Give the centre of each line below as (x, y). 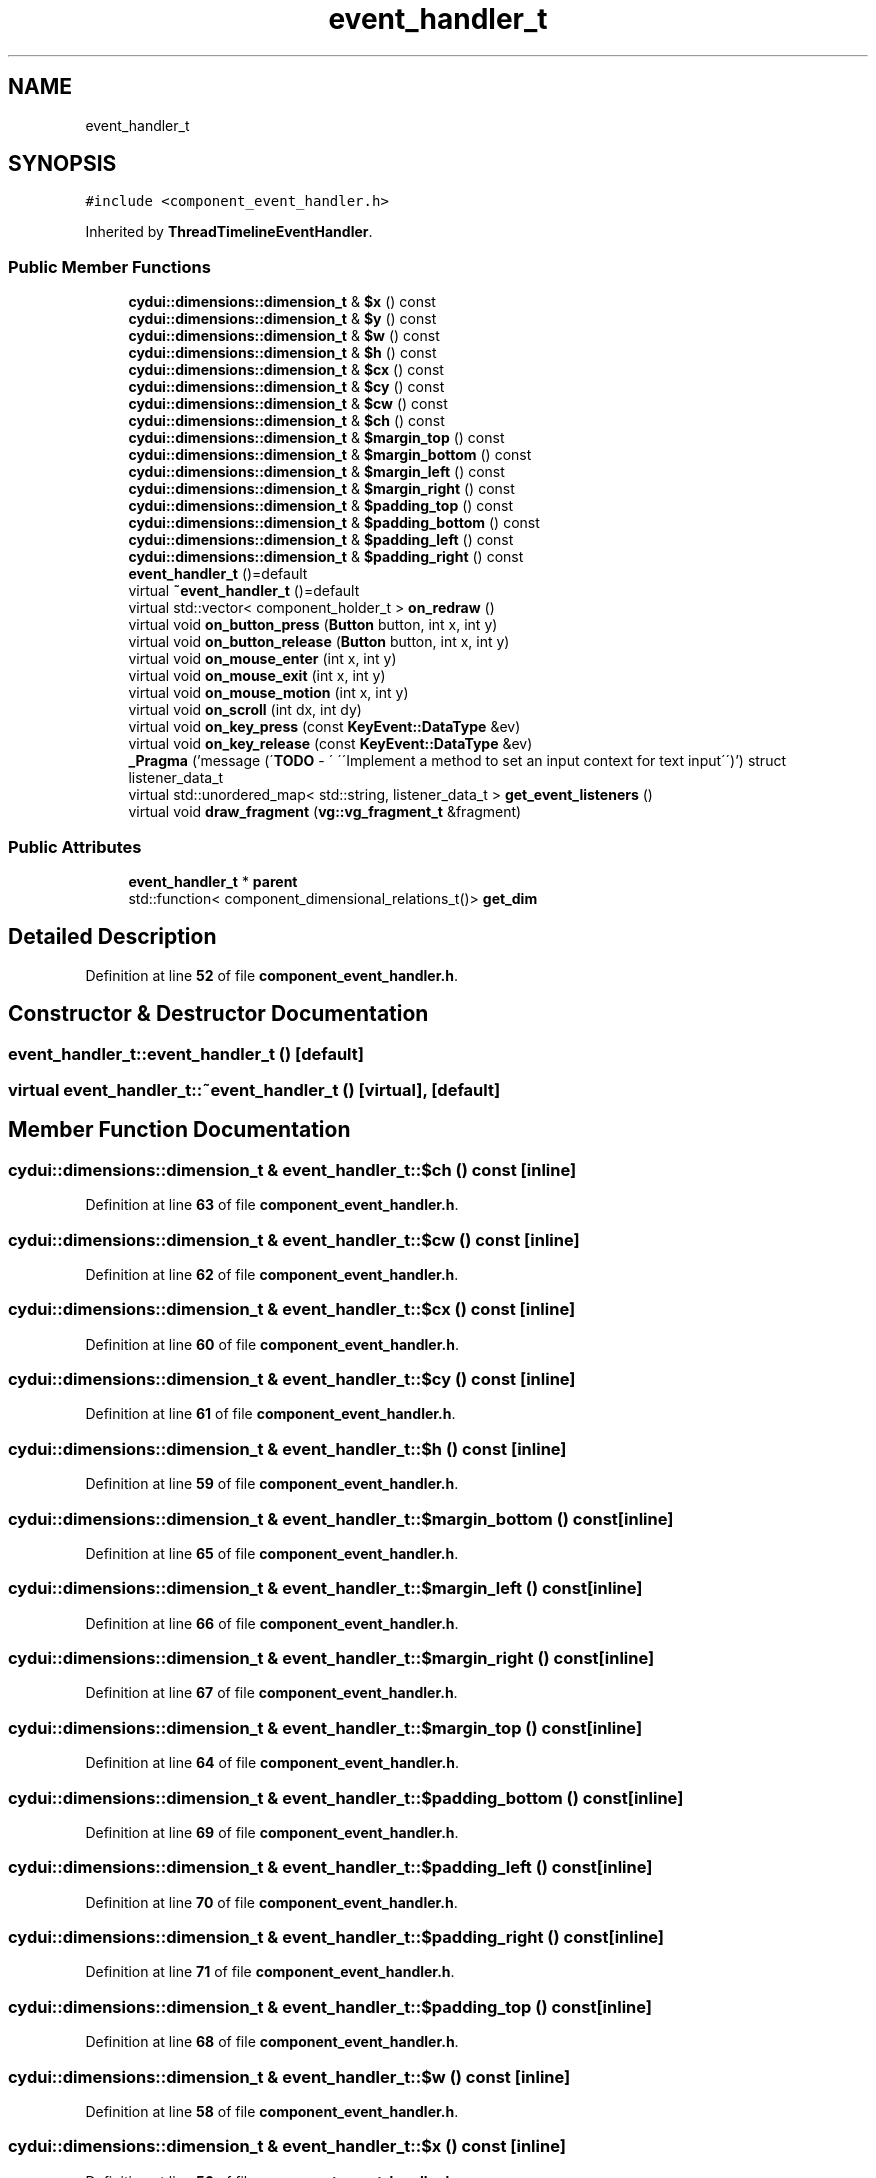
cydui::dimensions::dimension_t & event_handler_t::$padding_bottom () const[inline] (346, 1797)
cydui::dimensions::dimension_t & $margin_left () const (316, 472)
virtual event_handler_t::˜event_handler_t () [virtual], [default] (254, 1090)
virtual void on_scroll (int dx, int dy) (245, 710)
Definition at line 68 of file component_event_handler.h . (272, 2042)
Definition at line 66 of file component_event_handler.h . (272, 1623)
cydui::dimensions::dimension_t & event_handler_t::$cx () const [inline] (292, 1309)
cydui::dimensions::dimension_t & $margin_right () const (321, 489)
